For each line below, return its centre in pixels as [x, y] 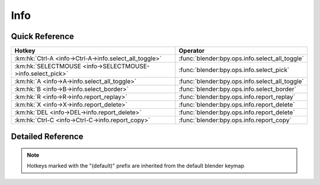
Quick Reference [42, 36]
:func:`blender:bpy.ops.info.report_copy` [235, 120]
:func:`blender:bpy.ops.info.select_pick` [234, 70]
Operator [192, 51]
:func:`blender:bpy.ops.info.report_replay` [237, 97]
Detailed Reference [47, 137]
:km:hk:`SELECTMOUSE [48, 66]
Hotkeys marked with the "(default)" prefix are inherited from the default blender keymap [135, 166]
